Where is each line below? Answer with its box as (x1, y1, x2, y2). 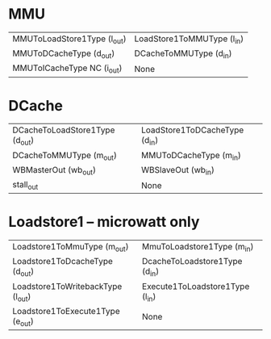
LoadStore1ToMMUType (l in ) (134, 33, 244, 46)
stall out (12, 179, 39, 192)
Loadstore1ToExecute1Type (12, 305, 120, 316)
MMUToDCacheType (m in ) (140, 149, 242, 162)
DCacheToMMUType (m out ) (12, 149, 117, 162)
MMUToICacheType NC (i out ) (12, 62, 123, 75)
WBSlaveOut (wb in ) (140, 164, 215, 177)
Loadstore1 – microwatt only (8, 213, 200, 231)
